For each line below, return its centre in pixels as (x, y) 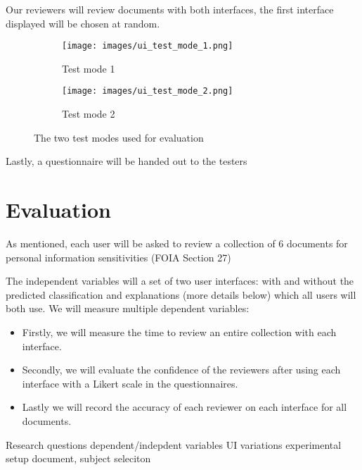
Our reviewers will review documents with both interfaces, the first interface (170, 9)
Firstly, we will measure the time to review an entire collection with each (179, 332)
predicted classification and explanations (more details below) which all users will (181, 294)
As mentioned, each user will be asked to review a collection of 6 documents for (177, 243)
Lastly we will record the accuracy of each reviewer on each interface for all (185, 407)
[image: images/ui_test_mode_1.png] (148, 46)
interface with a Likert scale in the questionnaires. (130, 383)
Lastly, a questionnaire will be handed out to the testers (127, 161)
